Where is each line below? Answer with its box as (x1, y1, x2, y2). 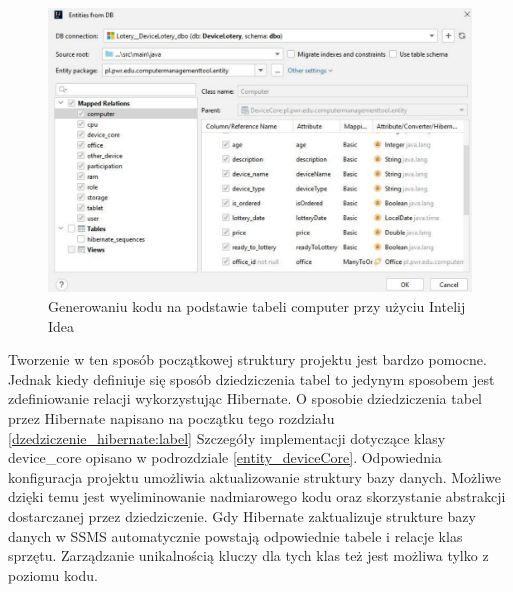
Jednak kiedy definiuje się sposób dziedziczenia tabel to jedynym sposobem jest (8, 368, 495, 389)
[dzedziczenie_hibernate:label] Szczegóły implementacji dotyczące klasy (8, 427, 446, 448)
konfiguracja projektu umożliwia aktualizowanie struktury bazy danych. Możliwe (8, 466, 502, 487)
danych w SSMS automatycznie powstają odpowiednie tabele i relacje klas (8, 525, 463, 546)
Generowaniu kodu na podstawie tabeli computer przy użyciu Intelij (48, 296, 466, 317)
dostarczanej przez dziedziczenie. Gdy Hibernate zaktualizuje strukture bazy (8, 505, 476, 526)
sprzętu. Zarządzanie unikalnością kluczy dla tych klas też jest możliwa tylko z (8, 545, 489, 566)
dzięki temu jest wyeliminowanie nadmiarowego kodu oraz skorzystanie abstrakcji (8, 486, 506, 507)
